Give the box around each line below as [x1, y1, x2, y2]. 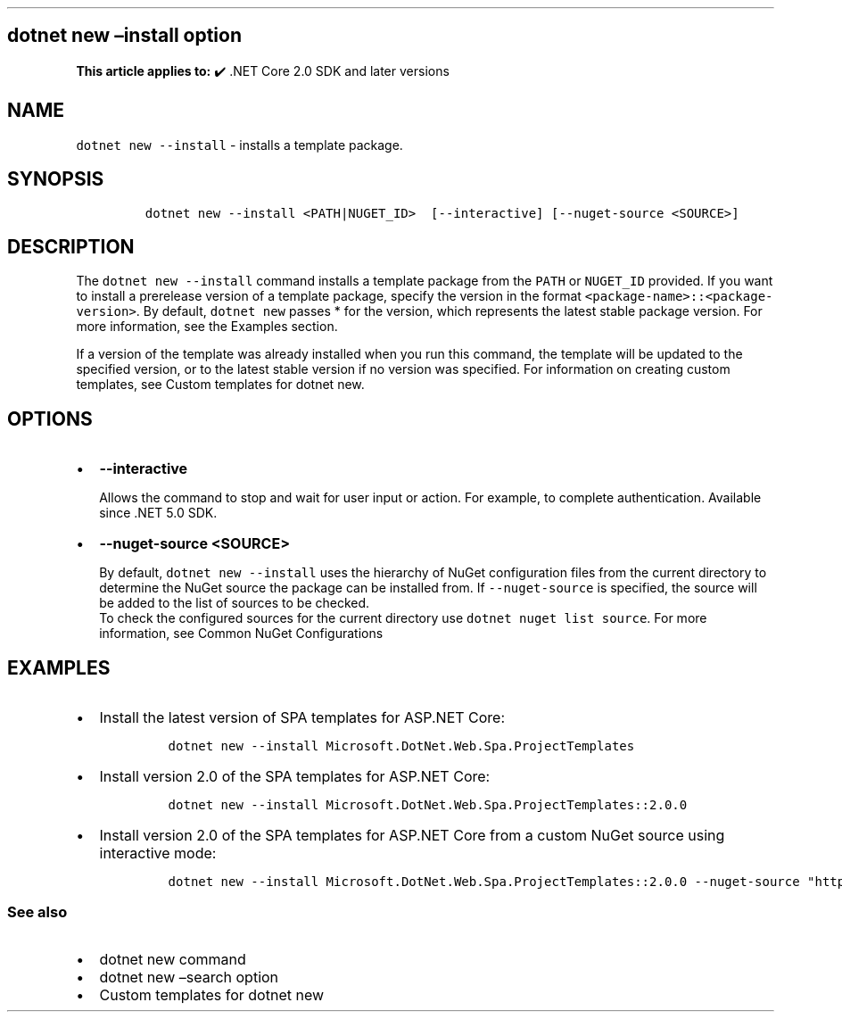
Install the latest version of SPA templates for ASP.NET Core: [99, 708, 506, 727]
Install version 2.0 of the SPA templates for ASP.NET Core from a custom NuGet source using [99, 826, 725, 845]
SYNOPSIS [7, 168, 104, 191]
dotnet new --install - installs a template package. [76, 137, 403, 153]
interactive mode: [99, 844, 217, 863]
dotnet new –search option [99, 967, 279, 986]
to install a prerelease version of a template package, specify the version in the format [76, 288, 582, 304]
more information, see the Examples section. [76, 319, 338, 335]
